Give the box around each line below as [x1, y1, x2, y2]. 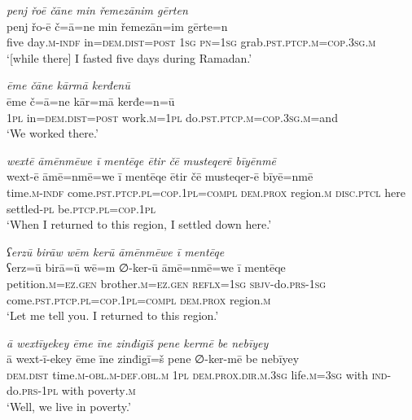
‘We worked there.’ [7, 125, 99, 142]
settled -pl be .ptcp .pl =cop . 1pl [7, 199, 156, 217]
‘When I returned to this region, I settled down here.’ [7, 216, 272, 233]
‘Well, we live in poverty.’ [7, 398, 131, 415]
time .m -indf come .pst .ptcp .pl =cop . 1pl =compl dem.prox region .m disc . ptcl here [7, 183, 405, 200]
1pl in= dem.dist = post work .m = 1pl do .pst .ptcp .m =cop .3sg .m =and [7, 108, 338, 125]
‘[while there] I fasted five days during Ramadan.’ [7, 49, 252, 66]
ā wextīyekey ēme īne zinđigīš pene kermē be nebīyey [7, 334, 269, 351]
